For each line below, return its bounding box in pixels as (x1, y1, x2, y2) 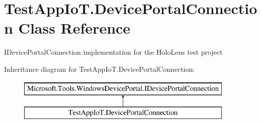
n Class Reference (4, 18, 131, 38)
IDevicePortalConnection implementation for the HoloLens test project (4, 47, 223, 57)
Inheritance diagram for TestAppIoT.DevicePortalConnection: (4, 63, 195, 74)
